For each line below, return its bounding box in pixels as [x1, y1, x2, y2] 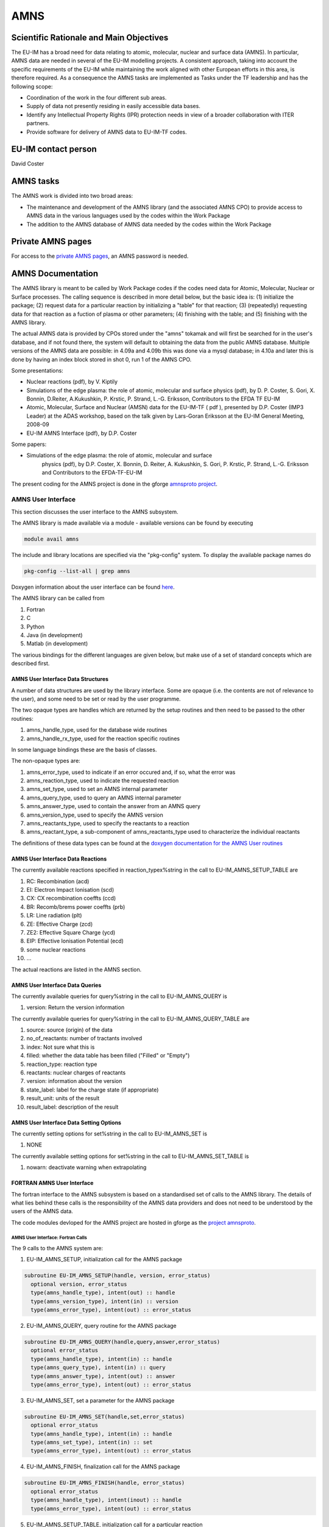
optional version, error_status [30, 1280, 127, 1288]
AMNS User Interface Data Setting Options [11, 1118, 122, 1126]
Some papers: [11, 440, 47, 448]
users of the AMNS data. [11, 1208, 73, 1215]
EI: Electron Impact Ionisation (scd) [26, 886, 115, 893]
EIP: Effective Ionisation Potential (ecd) [26, 938, 124, 945]
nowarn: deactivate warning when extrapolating [26, 1164, 147, 1171]
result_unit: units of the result [26, 1095, 100, 1102]
